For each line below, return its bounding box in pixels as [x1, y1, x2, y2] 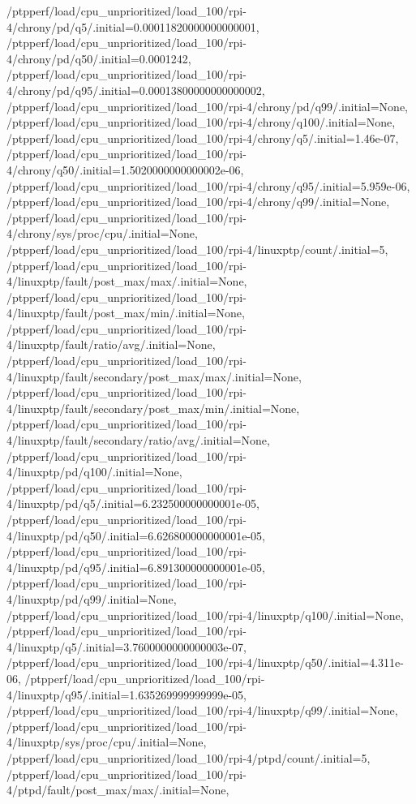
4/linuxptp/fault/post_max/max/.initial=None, [6, 273, 247, 290]
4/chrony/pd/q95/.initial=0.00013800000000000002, [6, 81, 265, 98]
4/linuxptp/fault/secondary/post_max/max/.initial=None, [6, 368, 302, 385]
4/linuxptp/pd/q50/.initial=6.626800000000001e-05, [6, 527, 265, 544]
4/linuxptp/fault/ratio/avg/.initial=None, [6, 336, 216, 353]
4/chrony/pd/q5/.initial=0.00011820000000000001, [6, 18, 259, 35]
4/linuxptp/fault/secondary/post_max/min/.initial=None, [6, 399, 300, 416]
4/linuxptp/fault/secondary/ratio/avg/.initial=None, [6, 432, 270, 449]
